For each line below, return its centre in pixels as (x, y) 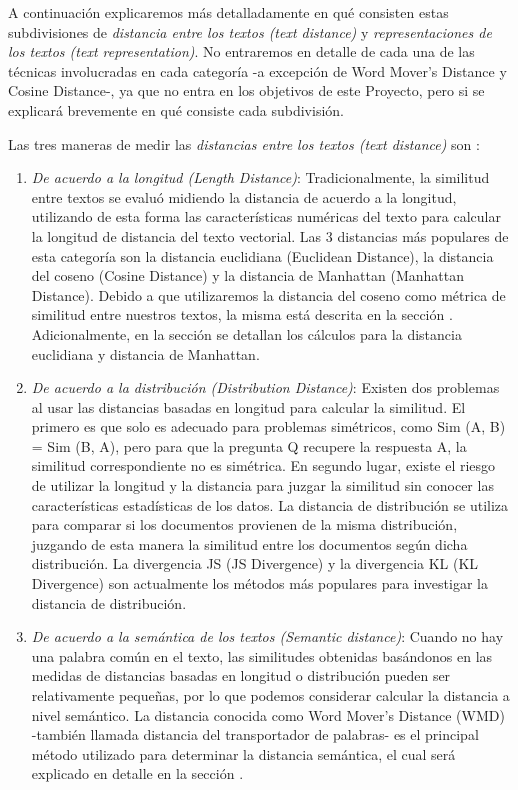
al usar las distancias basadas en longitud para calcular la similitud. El (248, 406)
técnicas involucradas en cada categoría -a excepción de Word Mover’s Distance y (257, 70)
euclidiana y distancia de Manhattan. (145, 353)
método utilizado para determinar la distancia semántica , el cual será (243, 753)
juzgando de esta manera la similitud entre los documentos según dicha (249, 543)
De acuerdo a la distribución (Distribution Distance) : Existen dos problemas (265, 387)
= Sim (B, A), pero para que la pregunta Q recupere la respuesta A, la (249, 445)
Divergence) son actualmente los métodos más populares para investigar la (259, 583)
